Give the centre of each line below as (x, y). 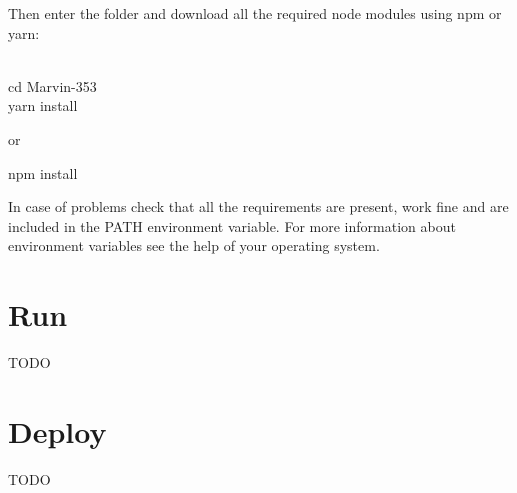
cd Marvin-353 (52, 85)
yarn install (43, 105)
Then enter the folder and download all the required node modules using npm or (255, 13)
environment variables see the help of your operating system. (194, 245)
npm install (43, 172)
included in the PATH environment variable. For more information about (232, 225)
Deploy (57, 430)
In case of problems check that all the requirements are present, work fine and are (258, 206)
